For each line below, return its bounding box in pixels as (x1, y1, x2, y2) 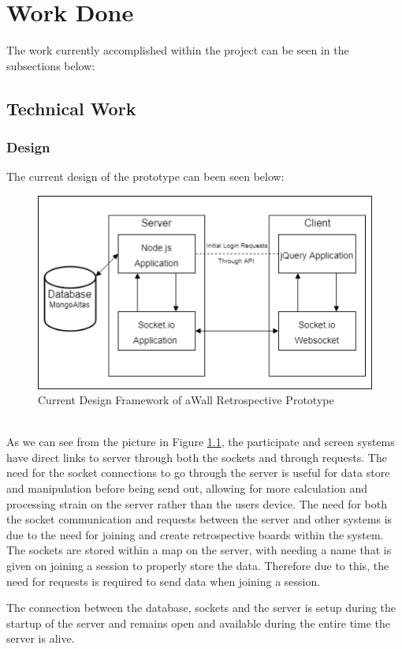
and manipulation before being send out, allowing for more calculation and (6, 480, 367, 497)
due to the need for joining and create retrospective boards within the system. (6, 526, 384, 542)
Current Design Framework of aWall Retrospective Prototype (38, 392, 334, 408)
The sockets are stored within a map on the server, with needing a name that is (6, 542, 392, 558)
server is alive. (6, 630, 75, 647)
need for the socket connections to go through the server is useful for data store (6, 464, 390, 481)
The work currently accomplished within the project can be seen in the (6, 42, 349, 58)
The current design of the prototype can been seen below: (6, 168, 285, 185)
